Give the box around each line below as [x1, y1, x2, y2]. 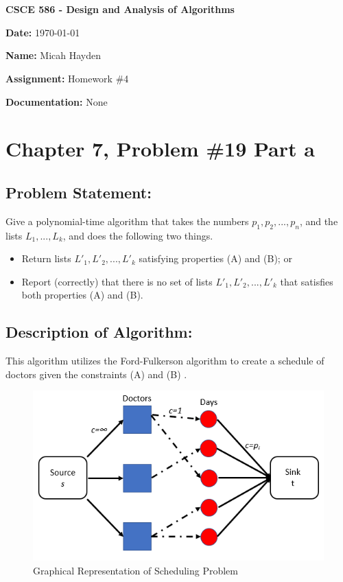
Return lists [21, 251, 71, 266]
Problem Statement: [5, 181, 152, 202]
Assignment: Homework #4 [5, 71, 129, 85]
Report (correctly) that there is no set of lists [21, 274, 213, 288]
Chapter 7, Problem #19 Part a [5, 135, 315, 163]
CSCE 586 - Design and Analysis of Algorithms [5, 2, 235, 16]
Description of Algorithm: [5, 321, 193, 342]
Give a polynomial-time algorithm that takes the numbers [5, 213, 249, 228]
